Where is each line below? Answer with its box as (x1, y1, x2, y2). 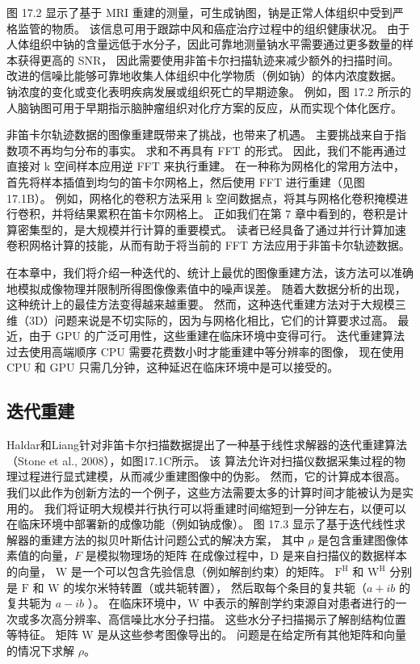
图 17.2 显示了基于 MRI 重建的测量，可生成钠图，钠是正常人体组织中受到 (6, 4, 393, 20)
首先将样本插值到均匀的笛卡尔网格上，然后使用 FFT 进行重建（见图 (6, 173, 365, 190)
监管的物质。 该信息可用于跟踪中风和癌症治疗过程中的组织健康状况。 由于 (17, 19, 410, 36)
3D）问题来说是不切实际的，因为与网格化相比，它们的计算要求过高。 (28, 311, 394, 328)
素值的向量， (6, 547, 74, 564)
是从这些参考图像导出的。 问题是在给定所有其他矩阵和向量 (97, 626, 407, 643)
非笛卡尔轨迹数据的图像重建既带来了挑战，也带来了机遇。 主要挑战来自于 (6, 126, 395, 143)
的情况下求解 (6, 641, 74, 658)
